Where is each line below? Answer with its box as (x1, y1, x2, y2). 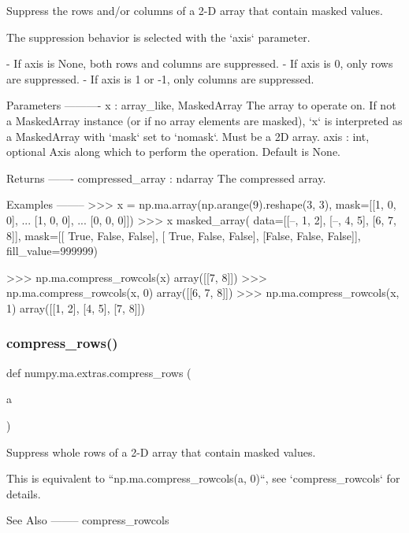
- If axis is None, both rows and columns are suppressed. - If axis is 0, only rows (6, 55, 393, 72)
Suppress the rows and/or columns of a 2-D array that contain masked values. (6, 2, 384, 18)
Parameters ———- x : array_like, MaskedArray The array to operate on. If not (6, 97, 396, 113)
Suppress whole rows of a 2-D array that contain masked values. (6, 443, 316, 460)
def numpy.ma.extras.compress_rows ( (6, 364, 191, 380)
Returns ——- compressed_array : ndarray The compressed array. (6, 169, 326, 186)
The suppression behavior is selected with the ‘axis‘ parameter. (6, 28, 310, 45)
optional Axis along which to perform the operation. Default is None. (6, 143, 341, 160)
